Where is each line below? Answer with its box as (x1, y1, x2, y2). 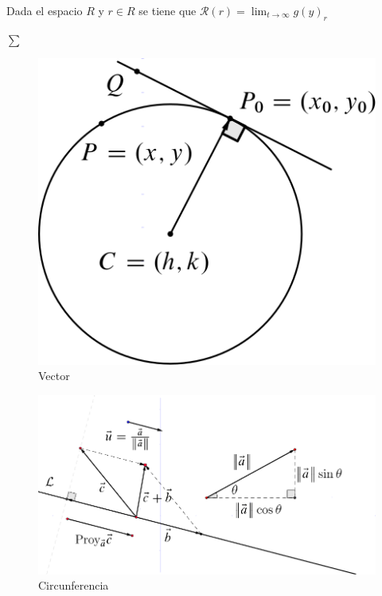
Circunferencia (38, 577, 109, 594)
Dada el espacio (6, 2, 83, 18)
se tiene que (138, 2, 197, 18)
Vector (38, 367, 70, 384)
